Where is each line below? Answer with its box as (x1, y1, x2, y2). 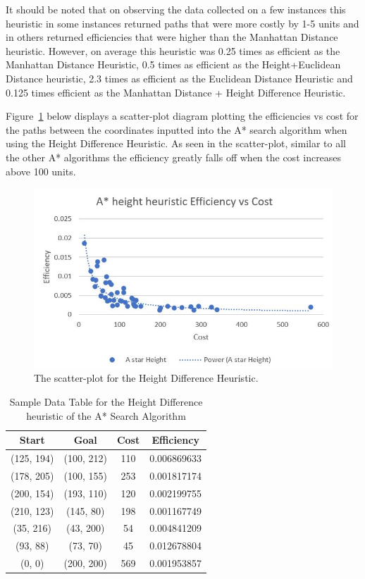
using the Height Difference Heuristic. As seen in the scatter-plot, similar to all (6, 136, 346, 151)
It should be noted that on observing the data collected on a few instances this (6, 2, 346, 16)
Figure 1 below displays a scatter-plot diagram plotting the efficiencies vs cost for (6, 108, 359, 123)
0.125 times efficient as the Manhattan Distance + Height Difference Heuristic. (6, 85, 346, 99)
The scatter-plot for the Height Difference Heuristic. (34, 371, 259, 385)
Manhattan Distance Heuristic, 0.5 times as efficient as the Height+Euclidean (6, 57, 341, 72)
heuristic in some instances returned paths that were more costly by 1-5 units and (6, 15, 359, 30)
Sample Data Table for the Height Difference (9, 394, 203, 409)
